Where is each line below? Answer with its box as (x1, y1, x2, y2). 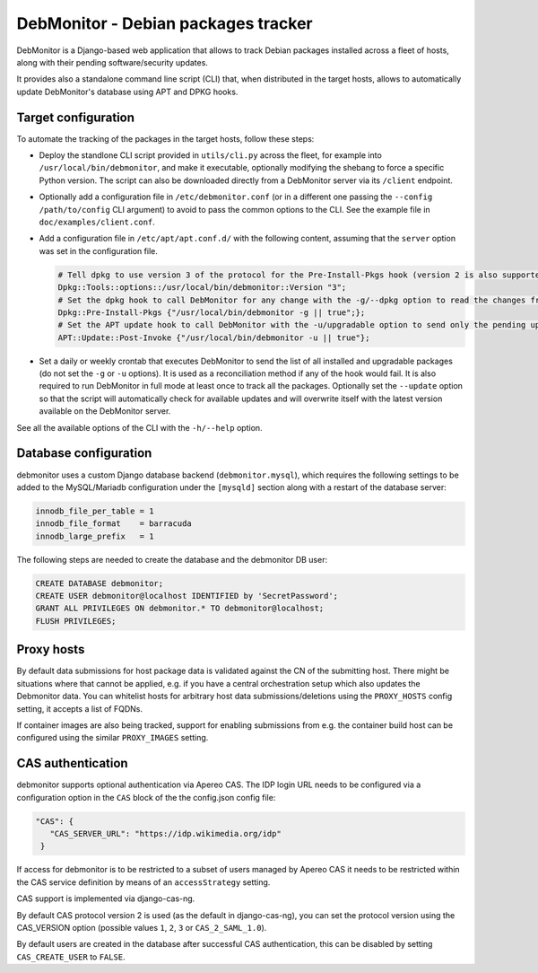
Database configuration (16, 445, 152, 461)
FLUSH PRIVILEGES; (35, 616, 117, 626)
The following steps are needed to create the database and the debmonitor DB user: (16, 554, 327, 565)
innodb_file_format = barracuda (35, 519, 192, 529)
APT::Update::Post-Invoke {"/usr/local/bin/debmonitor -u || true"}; (57, 332, 370, 343)
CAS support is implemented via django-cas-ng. (16, 893, 195, 904)
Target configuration (16, 110, 134, 125)
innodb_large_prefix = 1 (35, 530, 154, 541)
